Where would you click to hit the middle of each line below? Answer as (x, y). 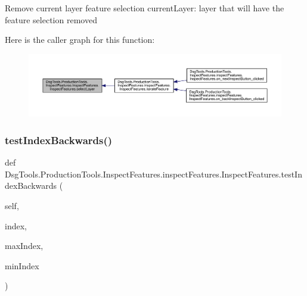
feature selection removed (51, 19)
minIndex (22, 265)
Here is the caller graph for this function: (80, 40)
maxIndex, (24, 246)
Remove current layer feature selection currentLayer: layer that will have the (145, 8)
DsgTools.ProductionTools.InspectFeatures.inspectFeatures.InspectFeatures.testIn (153, 174)
